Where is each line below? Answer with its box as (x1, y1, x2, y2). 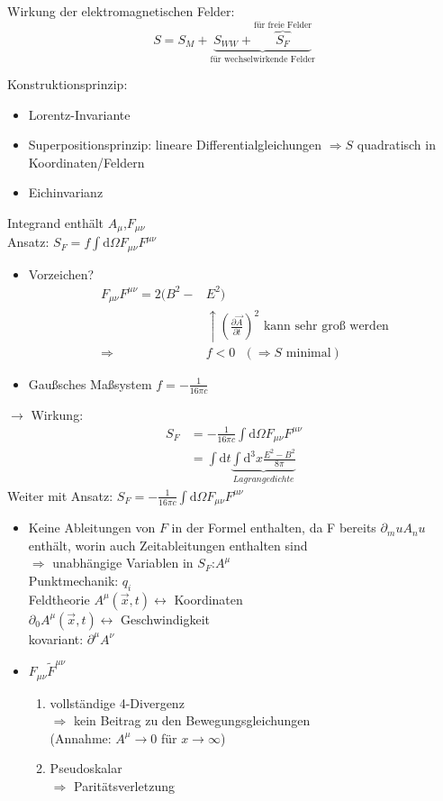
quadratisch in (357, 135, 436, 154)
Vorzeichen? (28, 264, 95, 283)
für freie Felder (254, 21, 312, 31)
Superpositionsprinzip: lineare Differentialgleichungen (28, 135, 322, 154)
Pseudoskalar (50, 759, 122, 778)
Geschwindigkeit (121, 609, 211, 628)
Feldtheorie (28, 589, 90, 608)
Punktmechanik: (28, 571, 119, 590)
